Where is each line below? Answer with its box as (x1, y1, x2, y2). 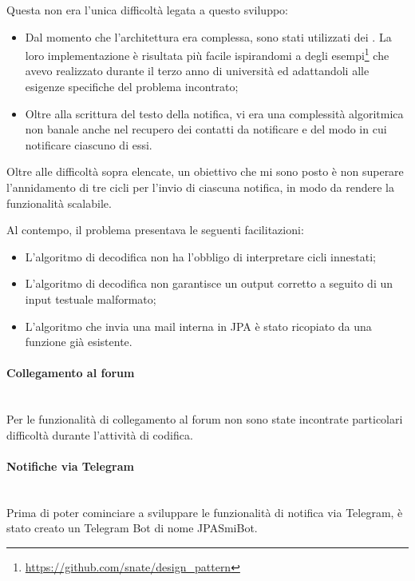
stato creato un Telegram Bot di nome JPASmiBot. (6, 519, 258, 536)
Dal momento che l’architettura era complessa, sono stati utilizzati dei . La (25, 28, 392, 45)
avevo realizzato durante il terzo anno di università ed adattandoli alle (25, 62, 370, 79)
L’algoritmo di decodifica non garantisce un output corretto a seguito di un (25, 275, 393, 292)
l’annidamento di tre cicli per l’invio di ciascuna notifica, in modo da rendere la (6, 179, 394, 195)
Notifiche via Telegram (6, 457, 134, 474)
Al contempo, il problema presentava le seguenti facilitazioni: (6, 221, 304, 238)
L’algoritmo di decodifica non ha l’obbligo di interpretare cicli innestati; (25, 248, 376, 265)
